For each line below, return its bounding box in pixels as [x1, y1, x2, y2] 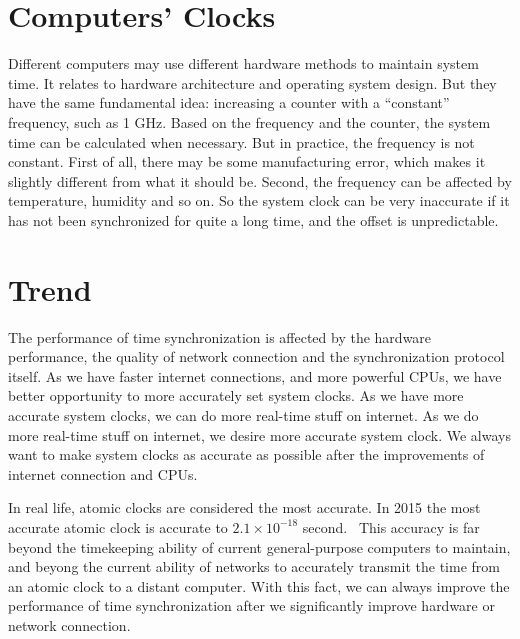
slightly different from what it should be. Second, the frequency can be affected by [8, 170, 512, 191]
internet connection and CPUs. [8, 463, 198, 484]
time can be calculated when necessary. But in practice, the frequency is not [8, 131, 475, 152]
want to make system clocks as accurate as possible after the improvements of [8, 444, 485, 465]
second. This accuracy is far [302, 516, 480, 537]
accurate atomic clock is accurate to [8, 516, 228, 537]
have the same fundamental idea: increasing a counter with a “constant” [8, 92, 450, 113]
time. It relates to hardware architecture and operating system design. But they [8, 72, 497, 93]
